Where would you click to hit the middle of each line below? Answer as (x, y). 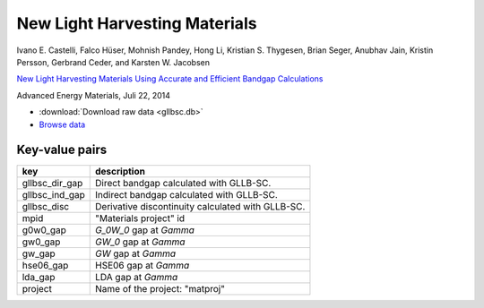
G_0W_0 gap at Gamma (145, 230)
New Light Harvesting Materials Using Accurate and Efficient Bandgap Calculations (170, 79)
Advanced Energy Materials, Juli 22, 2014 (93, 95)
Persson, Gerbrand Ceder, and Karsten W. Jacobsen (113, 62)
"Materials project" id (140, 218)
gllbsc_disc (46, 207)
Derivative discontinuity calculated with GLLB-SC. (200, 207)
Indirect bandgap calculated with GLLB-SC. (186, 195)
